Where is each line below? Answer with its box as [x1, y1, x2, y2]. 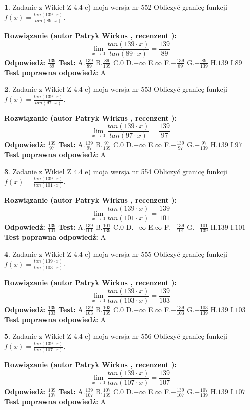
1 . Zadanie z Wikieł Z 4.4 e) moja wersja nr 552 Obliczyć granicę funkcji [4, 2, 227, 12]
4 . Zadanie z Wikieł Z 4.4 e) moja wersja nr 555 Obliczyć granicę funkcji [4, 248, 227, 259]
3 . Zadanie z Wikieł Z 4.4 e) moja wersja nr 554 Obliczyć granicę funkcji [4, 166, 227, 176]
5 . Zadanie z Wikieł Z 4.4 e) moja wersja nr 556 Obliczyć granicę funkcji [4, 331, 227, 341]
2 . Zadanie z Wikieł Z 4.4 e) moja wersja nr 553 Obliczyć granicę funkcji [4, 84, 227, 94]
